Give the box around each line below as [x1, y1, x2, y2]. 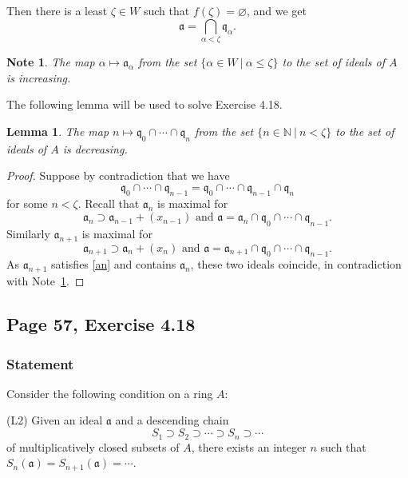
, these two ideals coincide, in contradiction [190, 256, 402, 273]
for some [6, 195, 48, 212]
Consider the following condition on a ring [6, 384, 213, 401]
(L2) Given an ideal [6, 412, 103, 428]
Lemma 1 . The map [6, 122, 109, 139]
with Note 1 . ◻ [6, 273, 85, 289]
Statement [6, 353, 74, 373]
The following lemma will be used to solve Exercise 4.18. [6, 96, 283, 113]
